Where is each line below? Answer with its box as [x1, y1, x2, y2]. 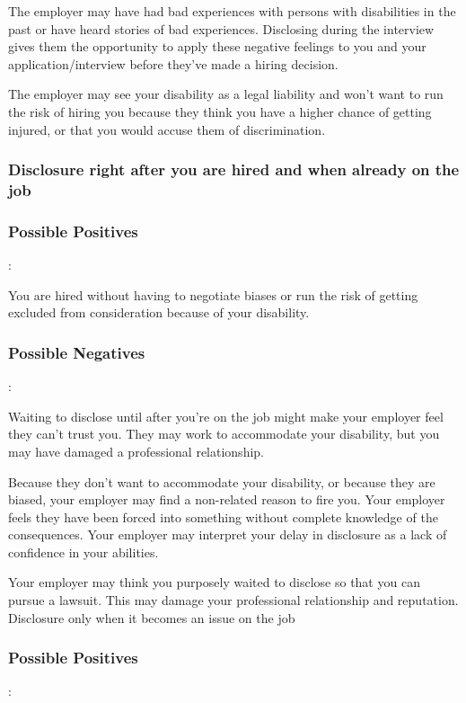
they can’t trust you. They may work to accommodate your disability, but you [8, 424, 440, 443]
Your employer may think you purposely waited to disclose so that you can [8, 573, 420, 592]
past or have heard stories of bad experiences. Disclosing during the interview [8, 19, 435, 38]
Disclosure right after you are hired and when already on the [8, 158, 460, 181]
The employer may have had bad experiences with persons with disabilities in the [8, 2, 456, 20]
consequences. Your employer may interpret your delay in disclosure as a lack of [8, 525, 447, 544]
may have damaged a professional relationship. [8, 441, 264, 460]
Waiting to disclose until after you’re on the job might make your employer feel [8, 406, 444, 425]
